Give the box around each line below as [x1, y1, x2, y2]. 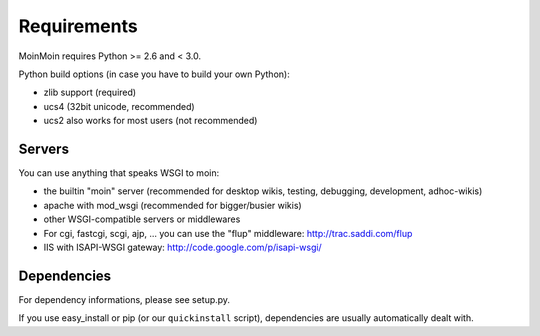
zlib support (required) [43, 86, 137, 99]
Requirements [18, 15, 139, 37]
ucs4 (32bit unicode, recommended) [43, 100, 195, 112]
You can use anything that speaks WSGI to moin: [18, 167, 220, 179]
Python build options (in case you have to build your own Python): [18, 68, 290, 80]
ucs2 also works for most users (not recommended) [43, 115, 258, 127]
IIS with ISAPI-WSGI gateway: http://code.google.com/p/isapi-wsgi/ [43, 241, 322, 253]
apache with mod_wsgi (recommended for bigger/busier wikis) [43, 199, 302, 211]
